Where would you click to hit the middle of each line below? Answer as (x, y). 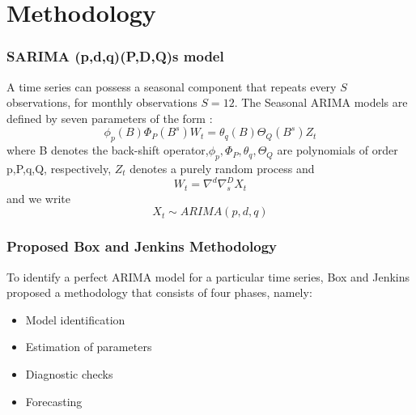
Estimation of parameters (89, 347)
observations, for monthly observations (102, 102)
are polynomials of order (337, 150)
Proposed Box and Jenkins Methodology (142, 246)
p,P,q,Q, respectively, (59, 168)
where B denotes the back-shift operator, (108, 150)
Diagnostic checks (69, 374)
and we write (38, 198)
